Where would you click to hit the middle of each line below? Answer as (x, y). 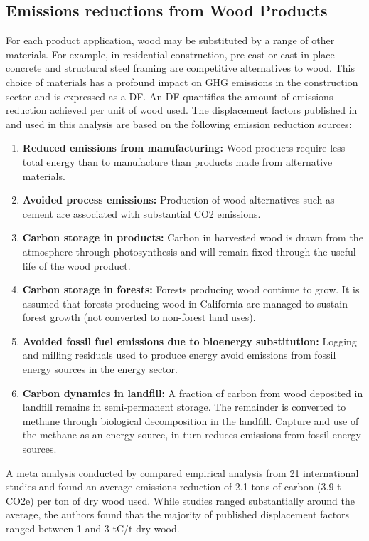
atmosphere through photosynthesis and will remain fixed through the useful (189, 251)
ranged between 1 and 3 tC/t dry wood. (93, 529)
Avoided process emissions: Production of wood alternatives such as (178, 200)
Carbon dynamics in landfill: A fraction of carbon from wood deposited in (193, 393)
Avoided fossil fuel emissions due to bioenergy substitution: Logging (189, 341)
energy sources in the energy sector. (100, 369)
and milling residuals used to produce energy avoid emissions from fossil (179, 355)
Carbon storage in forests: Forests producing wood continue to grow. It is (191, 289)
